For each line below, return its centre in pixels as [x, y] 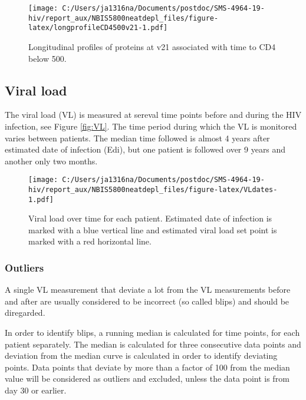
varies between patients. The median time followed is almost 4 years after [137, 138]
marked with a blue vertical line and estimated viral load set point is [153, 229]
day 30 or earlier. [36, 390]
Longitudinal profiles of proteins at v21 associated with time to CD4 [152, 46]
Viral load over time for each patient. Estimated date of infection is [150, 218]
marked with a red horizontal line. [90, 241]
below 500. [47, 58]
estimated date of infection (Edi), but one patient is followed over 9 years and [145, 149]
